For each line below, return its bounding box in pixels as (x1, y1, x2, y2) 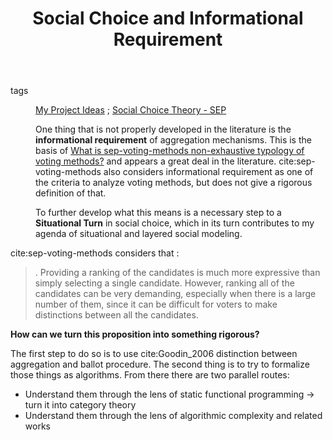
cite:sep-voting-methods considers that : (10, 247, 180, 259)
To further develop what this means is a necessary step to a (35, 207, 282, 219)
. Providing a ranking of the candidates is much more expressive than (34, 267, 321, 279)
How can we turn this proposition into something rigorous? (10, 328, 260, 341)
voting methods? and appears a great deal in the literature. (35, 155, 277, 167)
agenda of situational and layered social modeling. (35, 228, 243, 240)
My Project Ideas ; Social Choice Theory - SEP (35, 104, 227, 116)
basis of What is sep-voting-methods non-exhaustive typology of (35, 145, 305, 157)
